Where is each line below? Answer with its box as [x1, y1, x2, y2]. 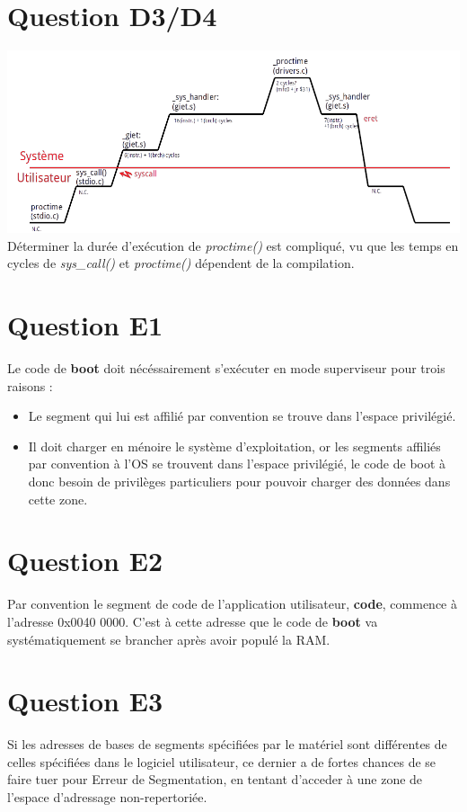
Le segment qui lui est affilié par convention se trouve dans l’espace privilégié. [28, 406, 456, 425]
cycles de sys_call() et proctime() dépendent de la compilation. [7, 254, 355, 272]
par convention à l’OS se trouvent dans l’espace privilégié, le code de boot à [28, 454, 446, 473]
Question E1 [7, 307, 163, 344]
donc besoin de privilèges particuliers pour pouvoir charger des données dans [28, 472, 451, 490]
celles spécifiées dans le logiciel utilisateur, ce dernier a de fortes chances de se [7, 752, 436, 771]
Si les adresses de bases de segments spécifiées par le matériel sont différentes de [7, 735, 447, 754]
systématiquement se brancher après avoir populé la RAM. [7, 629, 330, 648]
